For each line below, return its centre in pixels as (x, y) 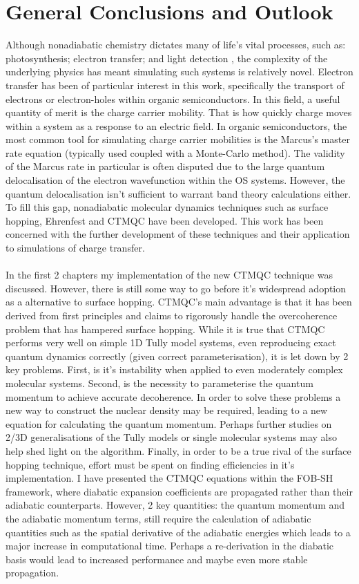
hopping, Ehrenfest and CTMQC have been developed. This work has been (165, 220)
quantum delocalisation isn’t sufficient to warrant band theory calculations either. (178, 193)
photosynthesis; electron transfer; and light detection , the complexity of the (167, 58)
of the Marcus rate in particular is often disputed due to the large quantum (165, 166)
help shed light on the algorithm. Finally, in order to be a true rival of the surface (178, 450)
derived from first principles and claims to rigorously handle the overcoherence (172, 315)
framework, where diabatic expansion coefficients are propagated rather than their (179, 491)
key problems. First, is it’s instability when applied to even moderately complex (174, 369)
